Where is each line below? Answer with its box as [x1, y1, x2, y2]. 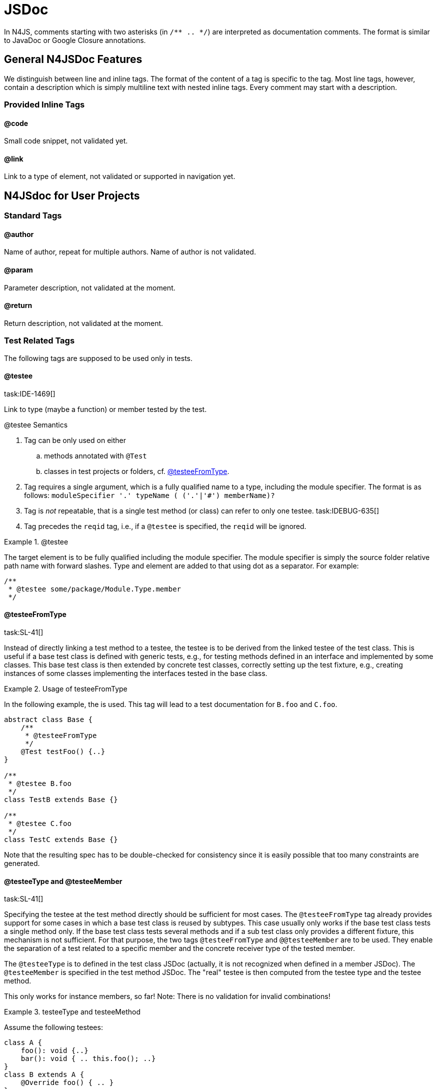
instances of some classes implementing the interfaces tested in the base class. [4, 669, 267, 678]
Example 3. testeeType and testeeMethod [4, 1007, 140, 1016]
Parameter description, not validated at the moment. [4, 283, 175, 292]
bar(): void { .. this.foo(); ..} [20, 1054, 156, 1063]
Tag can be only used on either [24, 435, 126, 444]
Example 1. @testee [4, 537, 68, 546]
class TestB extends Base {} [4, 795, 118, 804]
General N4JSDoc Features [4, 53, 142, 66]
